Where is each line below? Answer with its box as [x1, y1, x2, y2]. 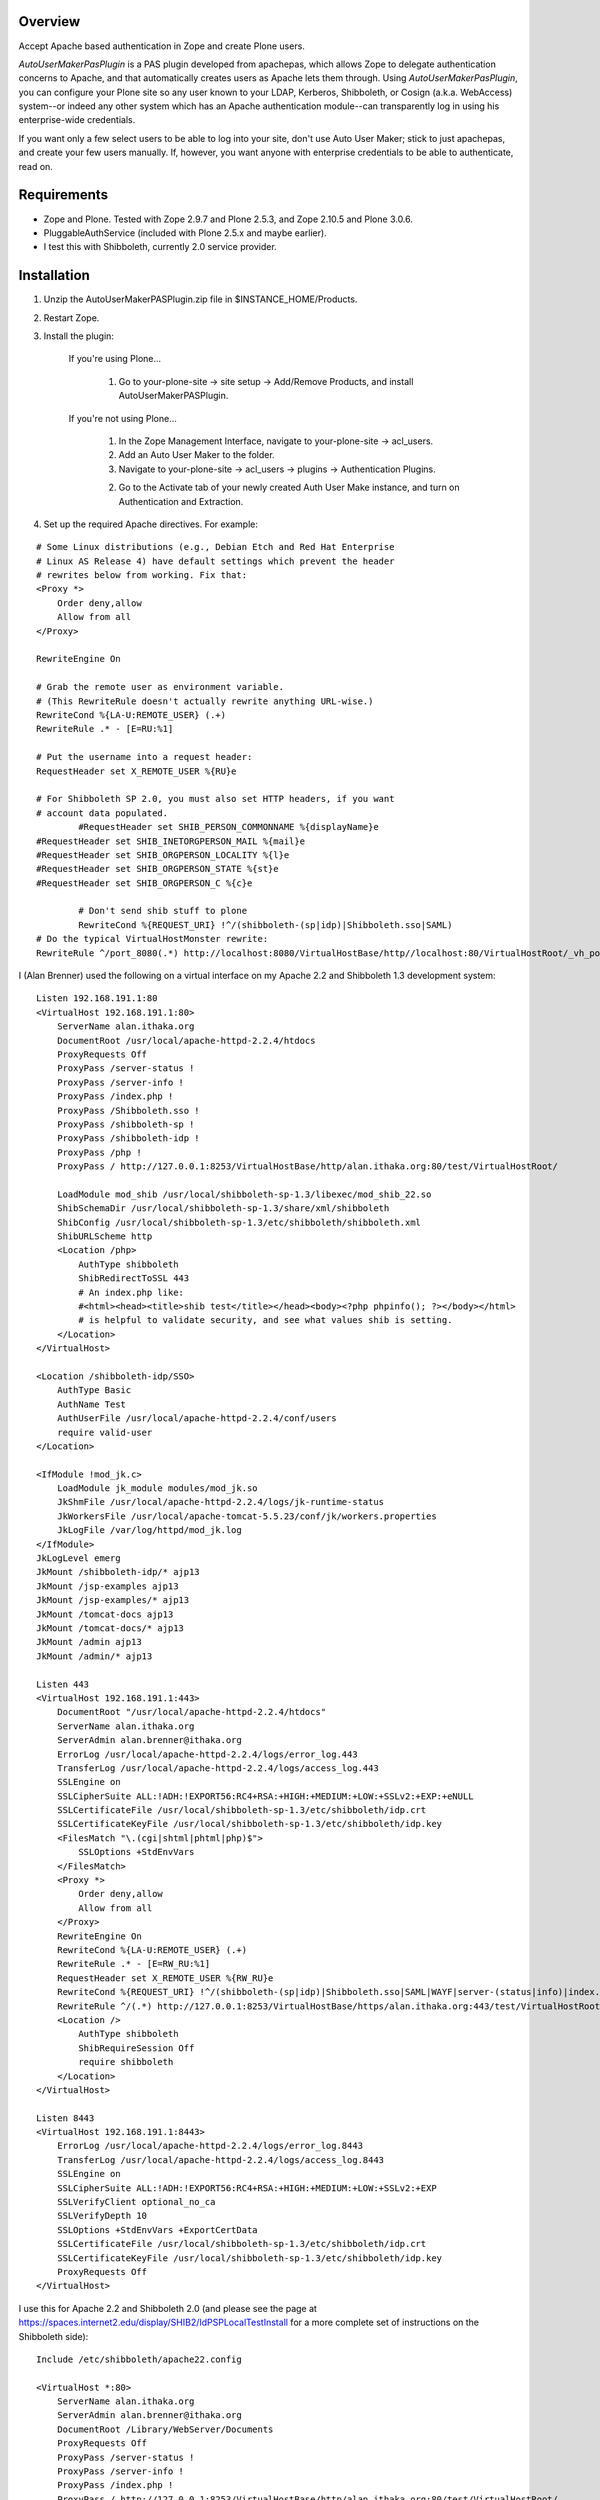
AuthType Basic [56, 1385, 132, 1396]
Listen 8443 [36, 2112, 95, 2124]
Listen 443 [36, 1678, 90, 1690]
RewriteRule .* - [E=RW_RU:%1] [56, 1958, 211, 1970]
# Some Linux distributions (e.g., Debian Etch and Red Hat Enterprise [36, 541, 395, 553]
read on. [18, 160, 54, 172]
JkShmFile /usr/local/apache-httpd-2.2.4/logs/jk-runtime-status [56, 1496, 385, 1508]
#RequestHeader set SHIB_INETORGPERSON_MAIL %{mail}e [36, 835, 305, 847]
